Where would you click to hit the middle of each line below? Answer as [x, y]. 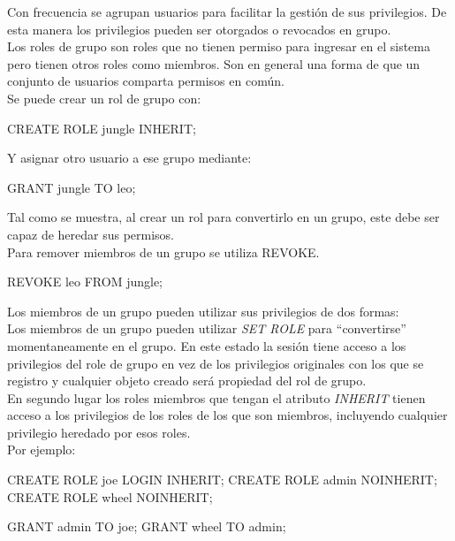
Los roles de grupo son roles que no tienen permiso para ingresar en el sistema [219, 46]
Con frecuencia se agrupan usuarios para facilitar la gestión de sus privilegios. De [227, 11]
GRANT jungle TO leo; [72, 187]
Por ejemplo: [42, 450]
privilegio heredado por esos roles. [99, 432]
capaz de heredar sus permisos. [91, 234]
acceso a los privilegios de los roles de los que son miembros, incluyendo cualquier [227, 415]
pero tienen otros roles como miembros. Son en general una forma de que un [214, 63]
